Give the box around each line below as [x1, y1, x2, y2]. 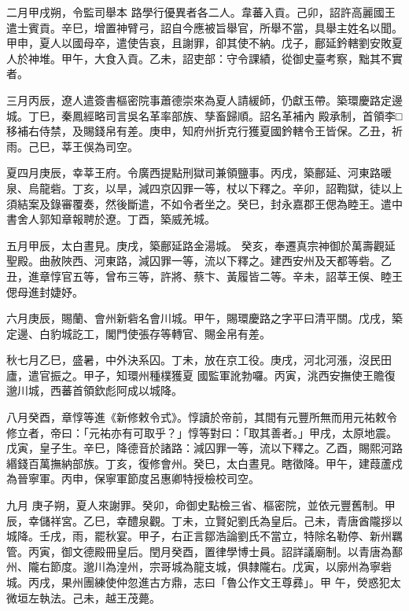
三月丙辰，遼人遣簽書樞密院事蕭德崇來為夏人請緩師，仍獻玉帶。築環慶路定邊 [6, 91, 403, 108]
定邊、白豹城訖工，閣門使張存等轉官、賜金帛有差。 [6, 325, 271, 341]
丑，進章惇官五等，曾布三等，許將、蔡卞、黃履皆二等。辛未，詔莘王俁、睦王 [6, 267, 403, 284]
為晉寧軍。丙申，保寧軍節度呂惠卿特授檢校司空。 [6, 470, 260, 487]
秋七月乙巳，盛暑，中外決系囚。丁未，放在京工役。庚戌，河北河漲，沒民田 [6, 352, 392, 368]
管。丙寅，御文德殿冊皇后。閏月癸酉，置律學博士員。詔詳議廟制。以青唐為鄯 [6, 543, 403, 559]
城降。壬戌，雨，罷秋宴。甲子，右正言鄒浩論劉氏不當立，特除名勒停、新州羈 [6, 528, 403, 544]
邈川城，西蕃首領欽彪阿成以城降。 [6, 382, 182, 399]
